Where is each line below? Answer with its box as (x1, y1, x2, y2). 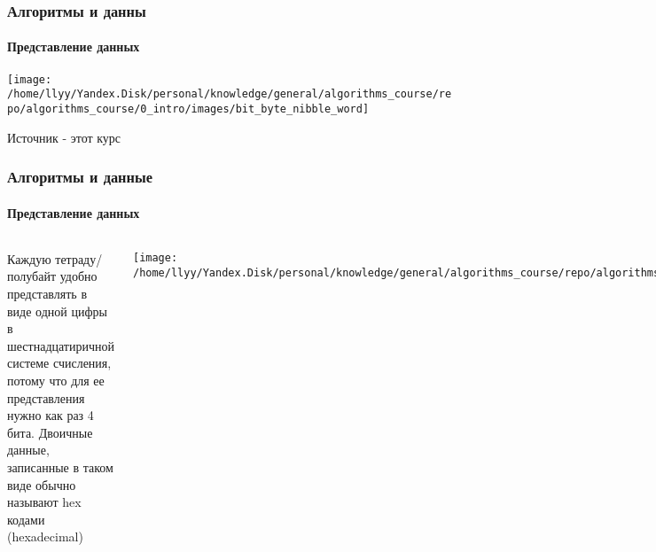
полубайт (7, 267, 57, 285)
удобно (59, 267, 98, 285)
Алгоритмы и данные (7, 166, 152, 188)
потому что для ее (7, 371, 105, 389)
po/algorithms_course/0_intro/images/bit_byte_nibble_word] (7, 102, 370, 115)
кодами (7, 509, 45, 528)
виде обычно (7, 475, 76, 494)
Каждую (7, 249, 51, 268)
